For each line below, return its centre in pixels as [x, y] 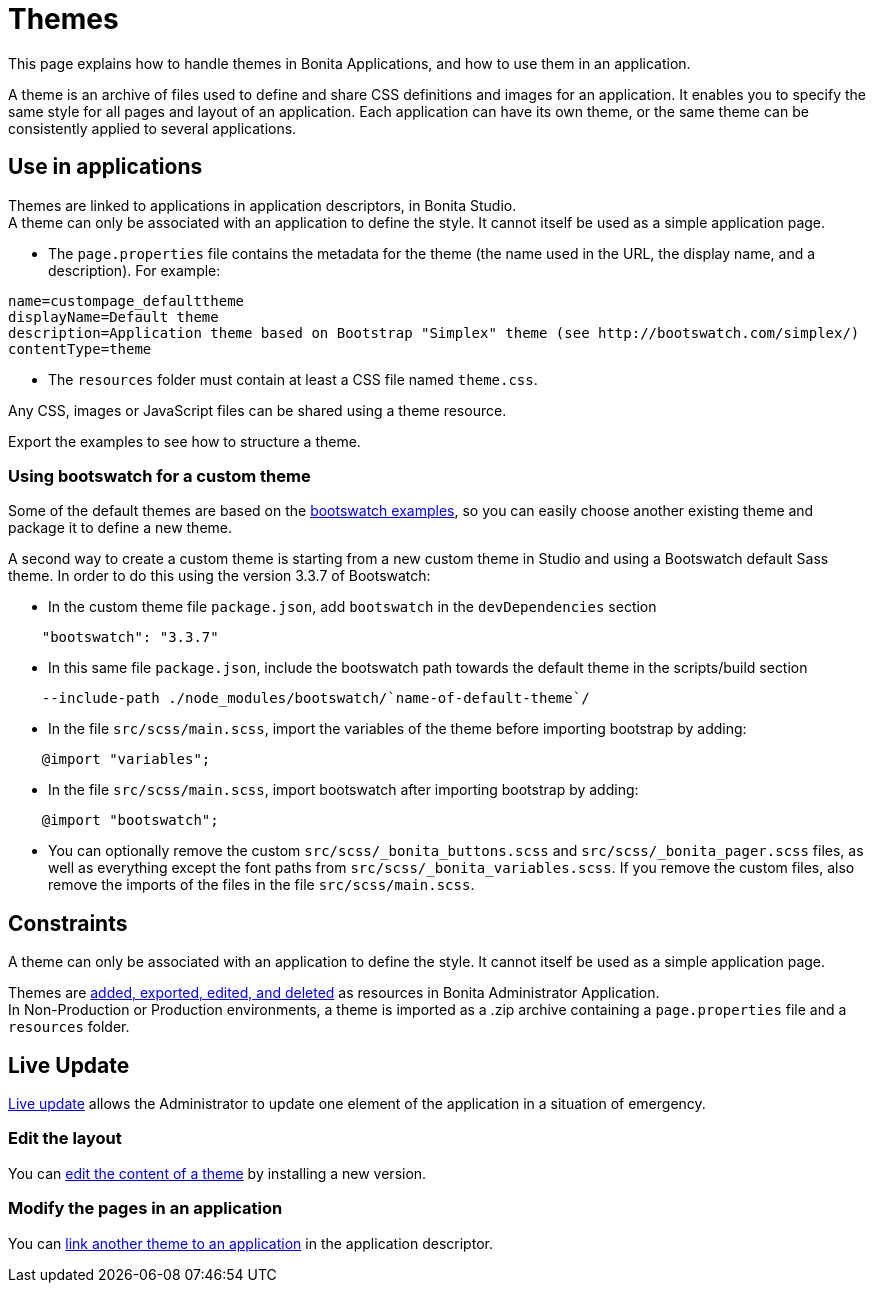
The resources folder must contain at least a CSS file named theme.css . [293, 379]
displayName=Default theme [113, 316]
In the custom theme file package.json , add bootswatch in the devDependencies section [352, 607]
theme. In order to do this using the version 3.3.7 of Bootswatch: [219, 576]
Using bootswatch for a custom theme [159, 475]
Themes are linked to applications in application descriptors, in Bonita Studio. [262, 205]
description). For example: [134, 270]
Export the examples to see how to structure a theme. [184, 441]
